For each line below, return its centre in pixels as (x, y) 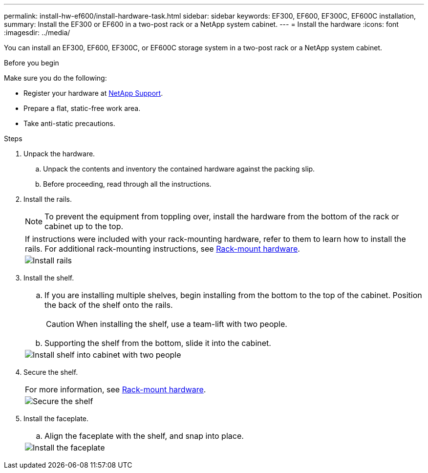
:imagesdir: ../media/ (37, 32)
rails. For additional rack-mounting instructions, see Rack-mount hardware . (162, 249)
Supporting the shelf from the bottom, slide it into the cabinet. (158, 343)
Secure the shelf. (51, 372)
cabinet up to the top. (84, 226)
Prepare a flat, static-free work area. (82, 108)
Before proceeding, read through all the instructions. (127, 184)
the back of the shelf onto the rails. (109, 305)
